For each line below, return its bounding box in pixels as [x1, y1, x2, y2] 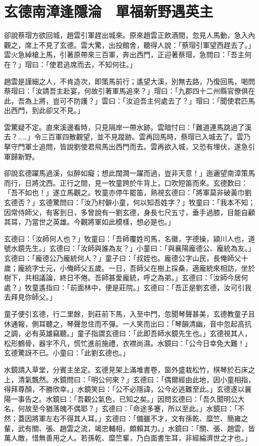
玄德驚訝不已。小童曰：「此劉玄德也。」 [4, 347, 129, 358]
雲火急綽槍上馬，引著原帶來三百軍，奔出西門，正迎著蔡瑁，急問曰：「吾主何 [4, 49, 252, 60]
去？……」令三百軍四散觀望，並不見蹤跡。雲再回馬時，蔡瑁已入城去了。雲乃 [4, 131, 251, 142]
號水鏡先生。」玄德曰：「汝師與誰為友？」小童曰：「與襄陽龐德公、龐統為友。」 [4, 243, 255, 253]
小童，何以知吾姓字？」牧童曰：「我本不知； [112, 197, 255, 208]
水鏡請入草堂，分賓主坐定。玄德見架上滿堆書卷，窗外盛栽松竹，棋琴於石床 [4, 364, 248, 374]
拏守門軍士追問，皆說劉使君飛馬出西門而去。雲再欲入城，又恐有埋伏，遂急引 [4, 141, 255, 152]
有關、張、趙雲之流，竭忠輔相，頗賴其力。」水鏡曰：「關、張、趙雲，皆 [24, 423, 255, 433]
